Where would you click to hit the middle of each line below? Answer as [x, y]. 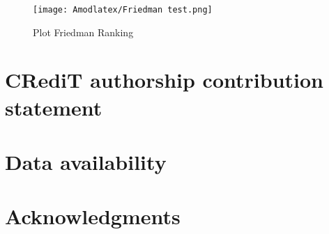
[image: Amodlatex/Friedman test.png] [123, 10]
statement [54, 107]
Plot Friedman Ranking [83, 32]
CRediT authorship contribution [164, 80]
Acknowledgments [93, 216]
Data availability [86, 162]
